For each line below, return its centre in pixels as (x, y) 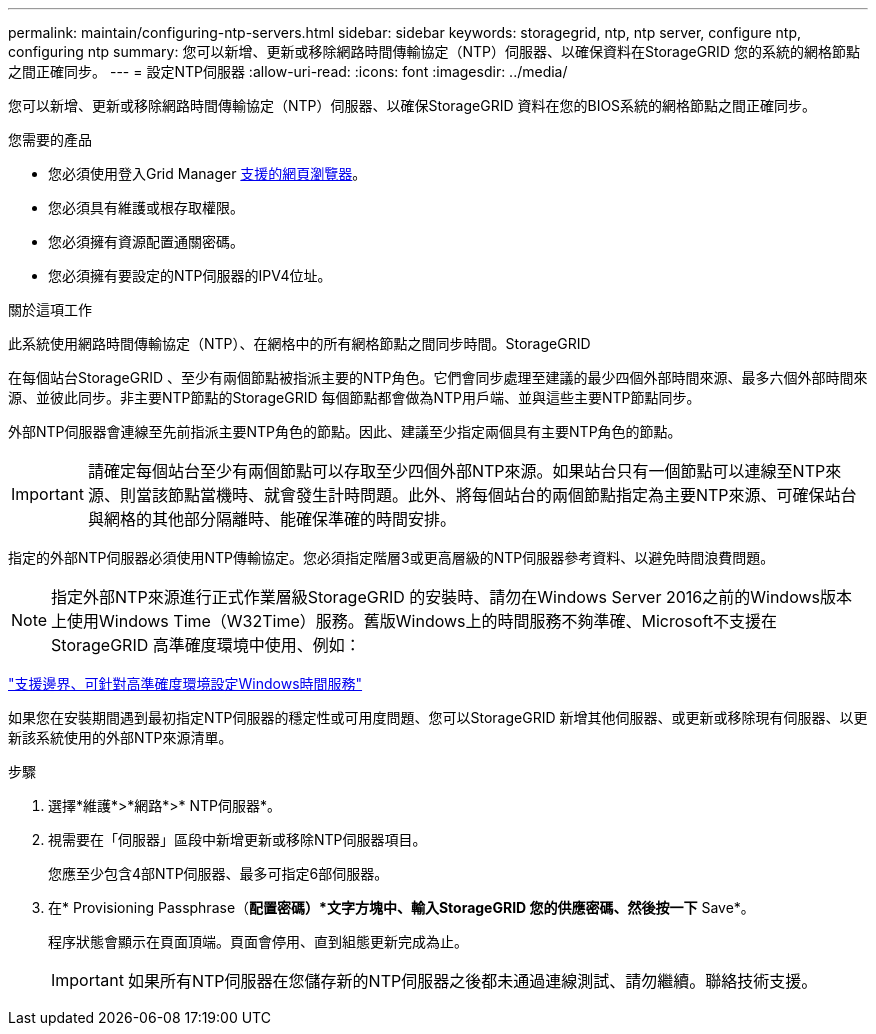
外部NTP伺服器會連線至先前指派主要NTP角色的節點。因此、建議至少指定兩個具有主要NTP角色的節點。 (345, 431)
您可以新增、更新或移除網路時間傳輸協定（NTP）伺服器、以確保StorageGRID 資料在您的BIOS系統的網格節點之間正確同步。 (412, 105)
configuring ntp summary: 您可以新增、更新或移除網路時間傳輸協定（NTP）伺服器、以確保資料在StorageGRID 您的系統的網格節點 (434, 51)
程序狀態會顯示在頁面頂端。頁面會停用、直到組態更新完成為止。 (258, 941)
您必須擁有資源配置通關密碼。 (146, 241)
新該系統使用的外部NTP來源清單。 (120, 737)
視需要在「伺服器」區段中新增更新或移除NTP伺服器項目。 (237, 839)
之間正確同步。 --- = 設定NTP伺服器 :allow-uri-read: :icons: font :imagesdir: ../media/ (288, 71)
